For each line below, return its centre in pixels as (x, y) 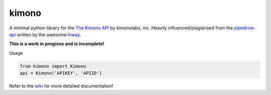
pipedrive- (245, 28)
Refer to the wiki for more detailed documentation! (61, 86)
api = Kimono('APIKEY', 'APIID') (61, 73)
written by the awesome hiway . (49, 34)
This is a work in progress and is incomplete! (57, 44)
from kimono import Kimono (53, 66)
